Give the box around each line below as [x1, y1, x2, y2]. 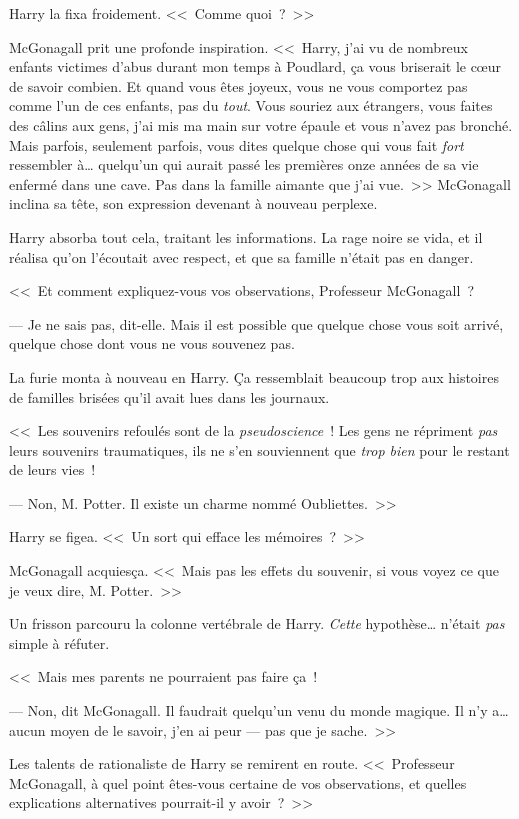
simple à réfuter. [9, 632, 110, 653]
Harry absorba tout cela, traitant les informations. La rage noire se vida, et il [9, 226, 483, 247]
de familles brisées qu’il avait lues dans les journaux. [9, 386, 330, 407]
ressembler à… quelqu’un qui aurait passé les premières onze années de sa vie [9, 154, 479, 175]
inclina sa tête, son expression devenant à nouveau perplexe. [9, 193, 378, 214]
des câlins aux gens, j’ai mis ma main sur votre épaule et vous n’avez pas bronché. [9, 114, 513, 135]
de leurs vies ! [9, 459, 96, 480]
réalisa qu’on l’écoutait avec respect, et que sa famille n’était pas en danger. [9, 246, 474, 267]
